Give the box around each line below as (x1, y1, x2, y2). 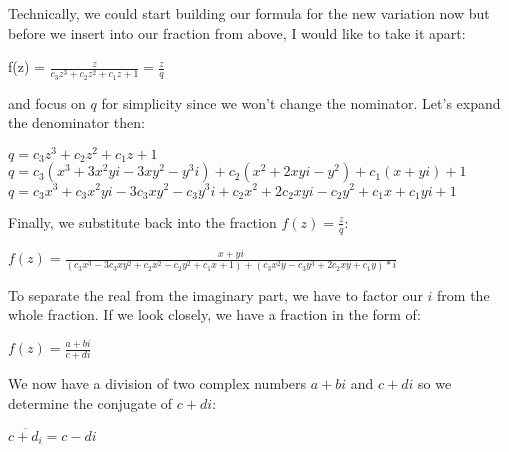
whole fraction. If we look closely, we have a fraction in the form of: (8, 304, 421, 325)
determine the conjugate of (8, 392, 173, 413)
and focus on (8, 92, 86, 113)
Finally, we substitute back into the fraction (8, 211, 277, 232)
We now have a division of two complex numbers (8, 373, 307, 394)
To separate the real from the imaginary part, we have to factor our (8, 284, 423, 305)
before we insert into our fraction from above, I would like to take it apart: (8, 22, 466, 43)
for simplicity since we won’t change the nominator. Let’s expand (101, 92, 501, 113)
